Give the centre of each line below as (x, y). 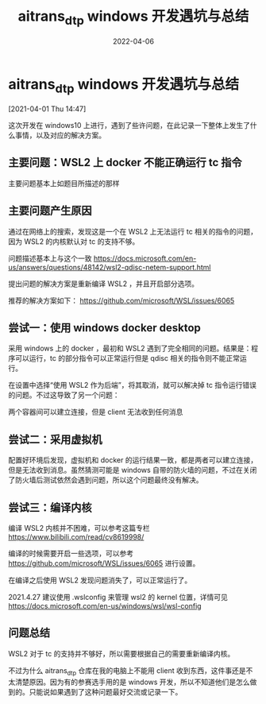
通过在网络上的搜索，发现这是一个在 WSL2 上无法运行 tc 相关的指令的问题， (133, 231)
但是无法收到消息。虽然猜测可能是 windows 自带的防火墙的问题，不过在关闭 (133, 470)
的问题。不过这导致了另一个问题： (64, 395)
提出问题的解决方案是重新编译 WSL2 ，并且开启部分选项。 (104, 284)
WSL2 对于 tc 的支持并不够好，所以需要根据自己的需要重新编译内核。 (121, 653)
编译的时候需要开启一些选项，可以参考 (71, 553)
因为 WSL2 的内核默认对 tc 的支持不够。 (74, 241)
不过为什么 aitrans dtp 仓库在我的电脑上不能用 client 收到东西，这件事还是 (127, 671)
